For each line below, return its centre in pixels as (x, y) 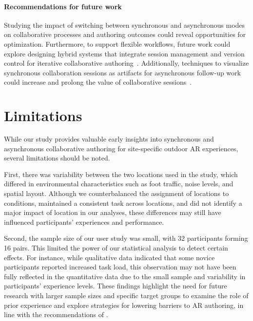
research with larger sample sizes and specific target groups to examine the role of (126, 295)
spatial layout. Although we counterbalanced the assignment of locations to (117, 193)
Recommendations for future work (63, 6)
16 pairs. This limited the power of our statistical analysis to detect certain (116, 248)
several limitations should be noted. (57, 158)
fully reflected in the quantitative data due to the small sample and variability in (125, 276)
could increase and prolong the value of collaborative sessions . (98, 82)
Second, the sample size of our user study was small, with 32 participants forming (126, 238)
